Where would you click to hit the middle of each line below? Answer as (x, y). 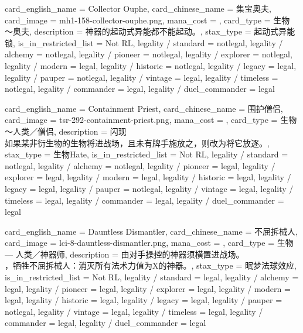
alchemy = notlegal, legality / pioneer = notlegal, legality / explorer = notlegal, (149, 54)
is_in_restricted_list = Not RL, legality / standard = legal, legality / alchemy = (152, 277)
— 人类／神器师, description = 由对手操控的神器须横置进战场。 (125, 254)
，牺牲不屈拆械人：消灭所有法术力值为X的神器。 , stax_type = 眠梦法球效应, (151, 265)
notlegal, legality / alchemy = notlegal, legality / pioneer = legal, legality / (140, 165)
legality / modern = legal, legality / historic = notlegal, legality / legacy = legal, (151, 65)
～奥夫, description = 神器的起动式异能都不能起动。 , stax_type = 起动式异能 (150, 31)
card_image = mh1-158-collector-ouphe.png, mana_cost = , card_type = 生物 (147, 20)
